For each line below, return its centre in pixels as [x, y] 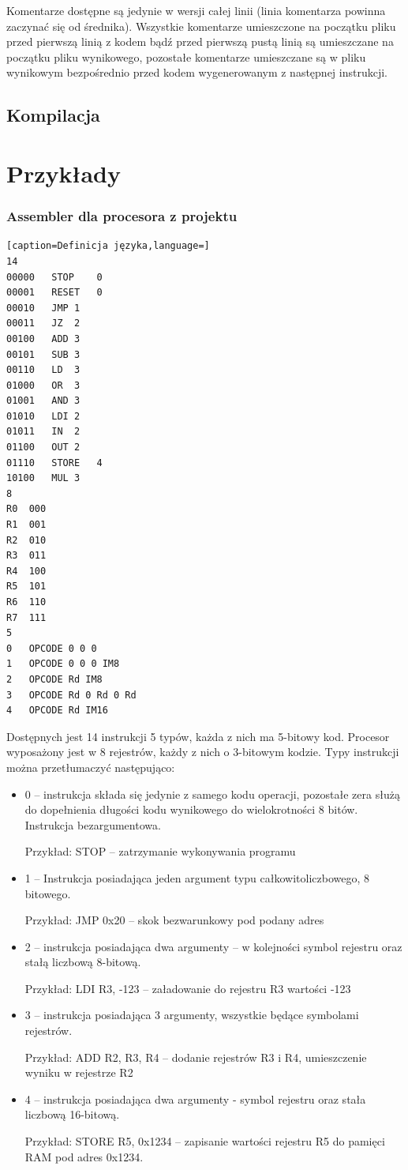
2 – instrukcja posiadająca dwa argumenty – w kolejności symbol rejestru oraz [213, 946]
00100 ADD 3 [43, 339]
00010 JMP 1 [43, 308]
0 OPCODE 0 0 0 [52, 648]
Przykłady [64, 173]
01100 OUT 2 [43, 448]
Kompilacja [53, 115]
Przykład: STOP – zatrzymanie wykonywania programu [160, 851]
